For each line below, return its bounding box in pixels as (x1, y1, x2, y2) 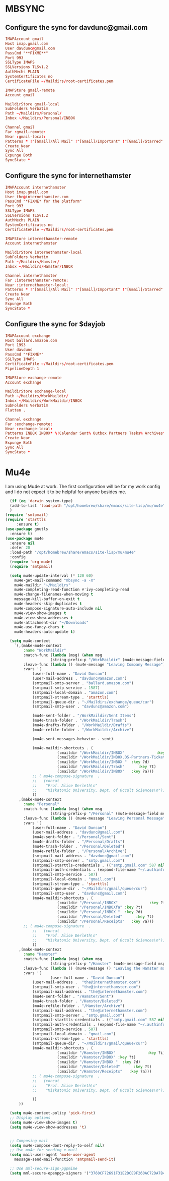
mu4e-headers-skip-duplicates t (14, 601, 82, 607)
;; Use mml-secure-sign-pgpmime (10, 1166, 78, 1171)
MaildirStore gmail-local (5, 101, 59, 106)
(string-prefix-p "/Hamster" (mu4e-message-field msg (50, 961, 165, 966)
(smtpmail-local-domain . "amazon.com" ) (32, 690, 118, 695)
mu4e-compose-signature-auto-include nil (14, 606, 102, 611)
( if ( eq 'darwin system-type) (10, 498, 73, 503)
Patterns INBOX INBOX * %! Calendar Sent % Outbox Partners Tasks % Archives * (5, 431, 165, 436)
